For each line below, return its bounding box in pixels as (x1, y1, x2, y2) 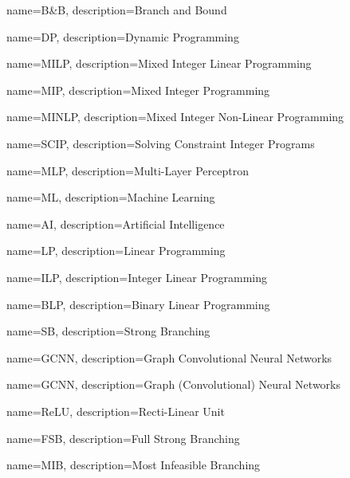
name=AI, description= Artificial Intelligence (6, 215, 225, 232)
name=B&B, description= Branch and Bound (6, 2, 227, 18)
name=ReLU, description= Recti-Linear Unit (6, 402, 225, 419)
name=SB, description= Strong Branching (6, 323, 210, 339)
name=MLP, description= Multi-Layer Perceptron (6, 162, 250, 178)
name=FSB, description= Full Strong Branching (6, 429, 240, 446)
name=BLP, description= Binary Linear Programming (6, 296, 270, 312)
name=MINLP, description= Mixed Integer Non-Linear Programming (6, 108, 344, 125)
